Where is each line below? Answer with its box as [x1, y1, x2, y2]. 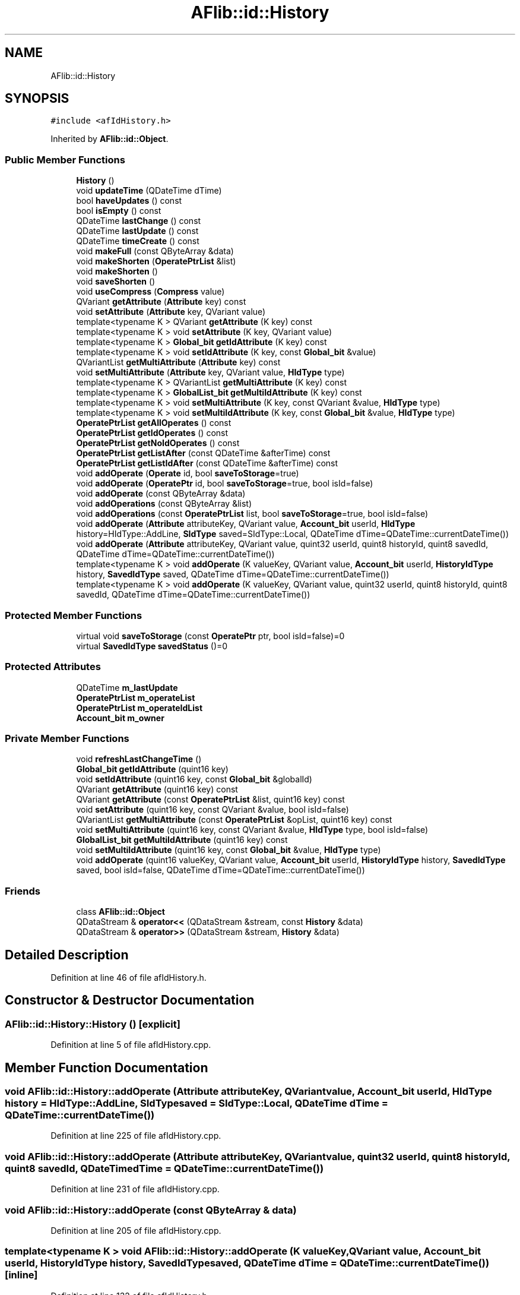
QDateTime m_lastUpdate [76, 682, 178, 693]
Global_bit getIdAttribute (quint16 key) [76, 764, 229, 775]
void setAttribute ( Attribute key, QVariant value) [76, 307, 266, 317]
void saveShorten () [76, 276, 156, 287]
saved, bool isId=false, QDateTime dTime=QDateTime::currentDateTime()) [76, 865, 365, 876]
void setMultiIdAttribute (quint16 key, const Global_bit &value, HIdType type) [76, 845, 381, 855]
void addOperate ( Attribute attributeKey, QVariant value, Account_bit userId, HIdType [76, 519, 416, 529]
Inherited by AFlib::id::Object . [50, 134, 169, 144]
